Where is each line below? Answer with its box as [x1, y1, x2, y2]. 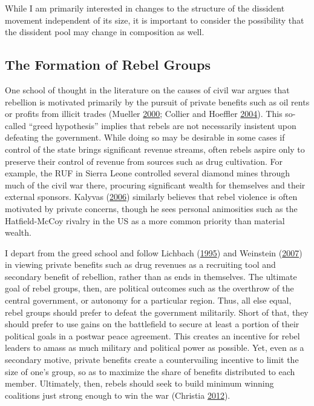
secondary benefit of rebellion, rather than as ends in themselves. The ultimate [5, 270, 297, 282]
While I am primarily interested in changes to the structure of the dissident [5, 2, 285, 14]
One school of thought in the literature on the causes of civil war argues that [5, 83, 290, 96]
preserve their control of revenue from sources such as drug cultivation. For [5, 155, 283, 167]
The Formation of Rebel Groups [5, 55, 211, 74]
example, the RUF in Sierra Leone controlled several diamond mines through [5, 167, 290, 179]
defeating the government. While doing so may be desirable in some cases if [5, 131, 285, 144]
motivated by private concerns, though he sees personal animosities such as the [5, 202, 298, 215]
